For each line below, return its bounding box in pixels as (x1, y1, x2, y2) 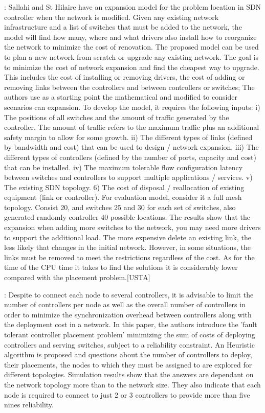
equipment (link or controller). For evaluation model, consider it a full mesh (4, 192, 242, 202)
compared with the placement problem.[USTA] (4, 272, 150, 283)
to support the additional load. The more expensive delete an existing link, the (4, 232, 251, 242)
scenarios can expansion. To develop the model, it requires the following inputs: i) (4, 101, 260, 112)
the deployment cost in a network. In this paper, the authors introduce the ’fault (4, 319, 257, 330)
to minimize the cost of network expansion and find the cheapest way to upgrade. (4, 61, 259, 72)
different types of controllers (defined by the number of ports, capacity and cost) (4, 151, 256, 162)
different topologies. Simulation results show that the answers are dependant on (4, 369, 254, 380)
